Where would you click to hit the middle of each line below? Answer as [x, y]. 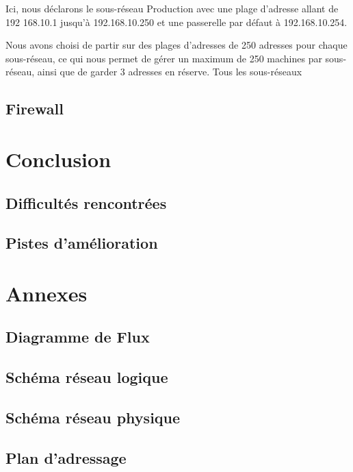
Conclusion [58, 159]
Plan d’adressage [66, 457]
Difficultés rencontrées [86, 202]
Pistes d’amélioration [82, 243]
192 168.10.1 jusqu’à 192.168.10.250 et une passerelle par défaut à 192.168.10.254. [176, 22]
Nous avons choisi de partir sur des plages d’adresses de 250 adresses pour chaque [176, 45]
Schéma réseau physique [93, 418]
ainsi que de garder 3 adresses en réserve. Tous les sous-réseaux [170, 72]
